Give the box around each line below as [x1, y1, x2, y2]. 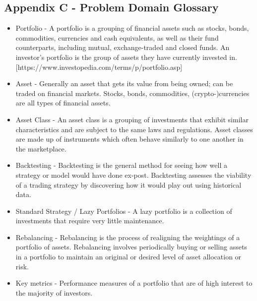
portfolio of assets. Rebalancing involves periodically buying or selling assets [15, 242, 247, 252]
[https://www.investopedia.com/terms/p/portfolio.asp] [15, 61, 183, 72]
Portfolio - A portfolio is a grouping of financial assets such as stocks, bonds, [15, 23, 249, 33]
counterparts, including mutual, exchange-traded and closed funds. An [15, 42, 230, 52]
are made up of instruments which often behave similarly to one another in [15, 134, 244, 144]
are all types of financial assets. [15, 98, 111, 108]
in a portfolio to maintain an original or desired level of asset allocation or [15, 251, 242, 262]
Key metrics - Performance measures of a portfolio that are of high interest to [15, 278, 253, 288]
